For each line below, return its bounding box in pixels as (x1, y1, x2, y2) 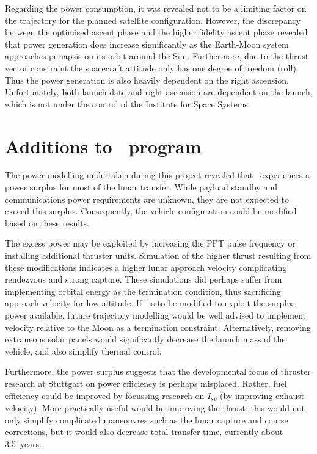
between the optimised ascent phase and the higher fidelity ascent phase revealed (5, 26, 308, 38)
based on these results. (5, 216, 89, 229)
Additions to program (5, 133, 202, 158)
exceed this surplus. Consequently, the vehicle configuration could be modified (5, 204, 297, 217)
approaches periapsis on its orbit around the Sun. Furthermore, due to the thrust (5, 49, 309, 62)
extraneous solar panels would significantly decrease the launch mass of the (5, 333, 286, 345)
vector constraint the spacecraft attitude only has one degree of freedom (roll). (5, 61, 299, 74)
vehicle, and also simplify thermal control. (5, 344, 162, 357)
